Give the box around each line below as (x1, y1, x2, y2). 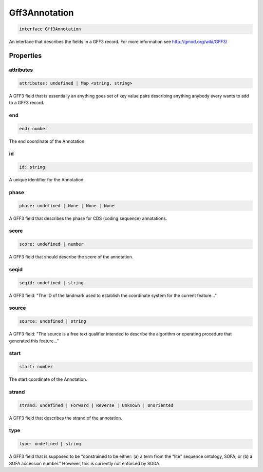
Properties (9, 51, 42, 59)
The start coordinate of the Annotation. (9, 376, 88, 382)
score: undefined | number (19, 241, 84, 247)
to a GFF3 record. (9, 100, 45, 106)
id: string (19, 164, 45, 170)
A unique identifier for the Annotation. (9, 177, 85, 183)
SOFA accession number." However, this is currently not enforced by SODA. (9, 460, 161, 466)
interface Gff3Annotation (19, 26, 81, 32)
